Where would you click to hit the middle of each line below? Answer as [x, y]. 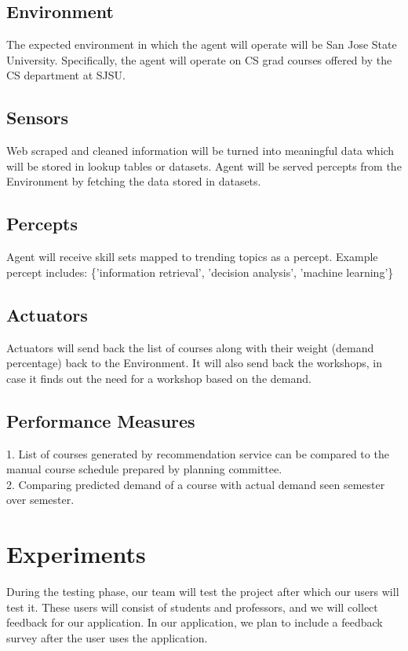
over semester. [40, 500]
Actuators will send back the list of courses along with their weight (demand [190, 347]
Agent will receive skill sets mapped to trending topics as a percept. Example [192, 257]
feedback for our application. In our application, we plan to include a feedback [195, 622]
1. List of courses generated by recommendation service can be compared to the [198, 453]
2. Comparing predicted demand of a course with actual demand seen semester [196, 484]
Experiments [76, 554]
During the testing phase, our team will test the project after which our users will [203, 592]
